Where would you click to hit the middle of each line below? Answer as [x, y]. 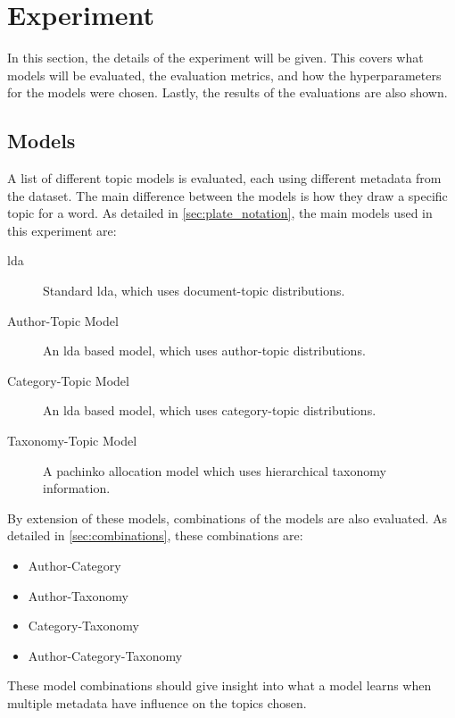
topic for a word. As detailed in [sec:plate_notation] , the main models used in [220, 213]
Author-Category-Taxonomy [105, 655]
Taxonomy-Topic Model [72, 441]
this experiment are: [62, 230]
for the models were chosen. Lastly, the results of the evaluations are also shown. [227, 92]
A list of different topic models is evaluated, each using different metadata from [224, 178]
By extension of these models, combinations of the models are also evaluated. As [227, 518]
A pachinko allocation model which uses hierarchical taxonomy [215, 470]
